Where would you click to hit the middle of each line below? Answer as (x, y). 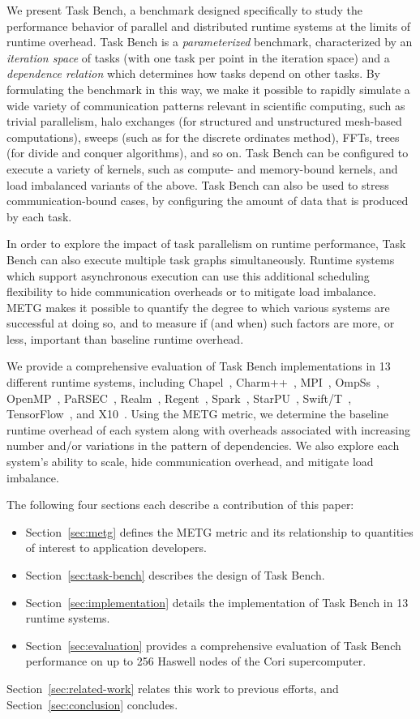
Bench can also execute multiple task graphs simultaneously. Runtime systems (201, 259)
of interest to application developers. (116, 548)
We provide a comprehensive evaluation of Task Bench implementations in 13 (199, 366)
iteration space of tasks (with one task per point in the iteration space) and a (198, 57)
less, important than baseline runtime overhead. (125, 338)
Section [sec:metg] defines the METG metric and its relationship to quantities (219, 531)
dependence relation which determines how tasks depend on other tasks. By (194, 73)
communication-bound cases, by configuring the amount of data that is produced (208, 201)
